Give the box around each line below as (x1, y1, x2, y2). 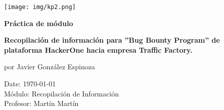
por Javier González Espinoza (4, 61, 95, 72)
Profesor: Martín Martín (4, 98, 79, 108)
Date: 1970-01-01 (4, 78, 56, 89)
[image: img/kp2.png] (4, 4, 76, 11)
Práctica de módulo (4, 18, 73, 28)
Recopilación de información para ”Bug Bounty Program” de (4, 35, 220, 45)
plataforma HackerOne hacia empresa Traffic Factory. (4, 44, 192, 55)
